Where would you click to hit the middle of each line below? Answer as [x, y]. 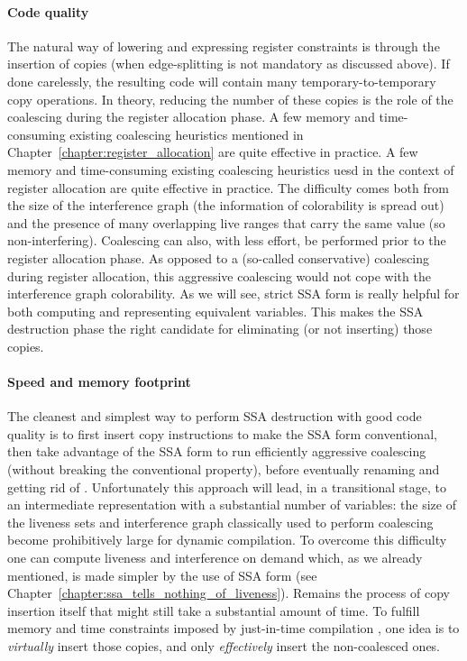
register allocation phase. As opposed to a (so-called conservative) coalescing [219, 257]
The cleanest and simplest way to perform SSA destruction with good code [215, 416]
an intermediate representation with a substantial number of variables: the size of [232, 505]
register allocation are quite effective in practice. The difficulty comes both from [228, 187]
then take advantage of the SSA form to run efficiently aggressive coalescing [217, 451]
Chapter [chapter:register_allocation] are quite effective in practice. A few [213, 152]
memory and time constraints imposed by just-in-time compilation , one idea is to [233, 628]
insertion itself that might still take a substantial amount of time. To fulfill [214, 610]
